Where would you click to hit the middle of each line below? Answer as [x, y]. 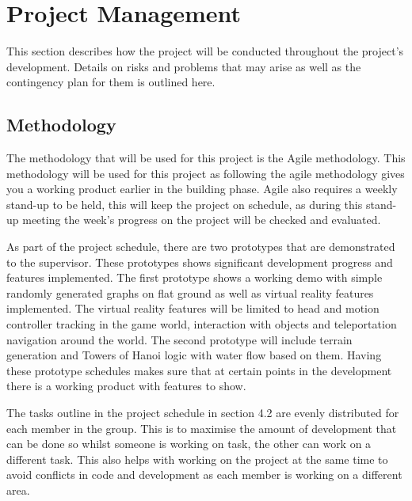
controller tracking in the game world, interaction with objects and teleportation [202, 324]
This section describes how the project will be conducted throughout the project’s [205, 51]
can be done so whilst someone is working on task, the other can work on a [189, 444]
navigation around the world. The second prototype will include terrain [179, 339]
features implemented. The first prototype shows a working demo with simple [195, 277]
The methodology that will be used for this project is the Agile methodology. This [206, 158]
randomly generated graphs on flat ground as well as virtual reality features [190, 292]
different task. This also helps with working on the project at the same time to [197, 459]
